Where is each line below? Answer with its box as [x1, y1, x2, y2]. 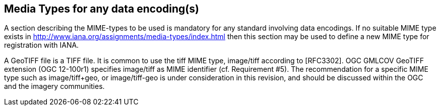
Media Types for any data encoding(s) [4, 3, 199, 15]
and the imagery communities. [4, 82, 105, 91]
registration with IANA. [4, 41, 79, 50]
